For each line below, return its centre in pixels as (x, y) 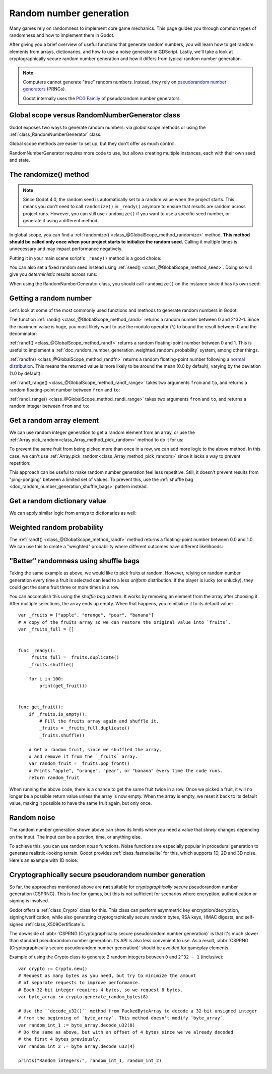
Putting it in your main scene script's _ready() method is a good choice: (85, 258)
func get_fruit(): (41, 707)
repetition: (20, 463)
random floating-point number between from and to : (65, 389)
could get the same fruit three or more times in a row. (64, 587)
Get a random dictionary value (58, 501)
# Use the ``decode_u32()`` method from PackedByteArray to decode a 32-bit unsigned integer (138, 1011)
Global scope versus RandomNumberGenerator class (95, 115)
